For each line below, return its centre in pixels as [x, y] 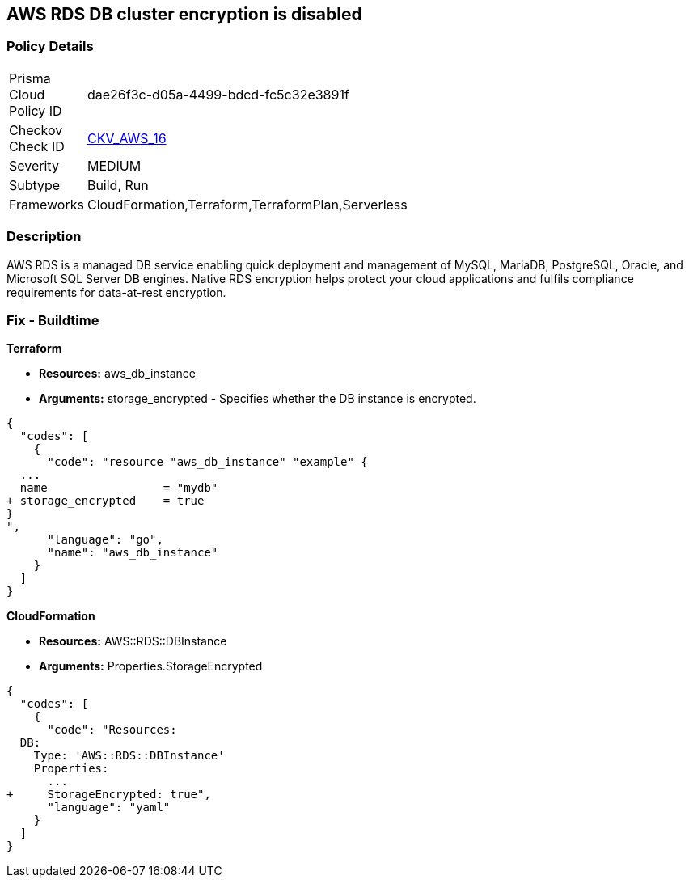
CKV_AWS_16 [127, 138]
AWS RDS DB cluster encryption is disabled [184, 14]
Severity [34, 165]
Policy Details [50, 47]
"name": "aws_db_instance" [133, 553]
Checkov [36, 130]
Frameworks [46, 204]
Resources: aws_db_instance [117, 374]
